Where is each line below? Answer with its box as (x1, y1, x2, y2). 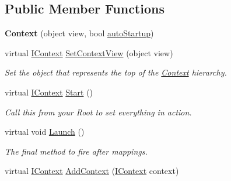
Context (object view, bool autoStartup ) (5, 27, 154, 39)
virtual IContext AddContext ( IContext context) (5, 165, 179, 177)
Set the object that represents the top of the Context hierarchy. (5, 66, 227, 78)
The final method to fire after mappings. (5, 145, 148, 157)
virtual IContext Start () (5, 86, 93, 98)
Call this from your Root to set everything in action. (5, 105, 192, 118)
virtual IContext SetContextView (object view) (5, 46, 173, 59)
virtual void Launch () (5, 125, 85, 138)
